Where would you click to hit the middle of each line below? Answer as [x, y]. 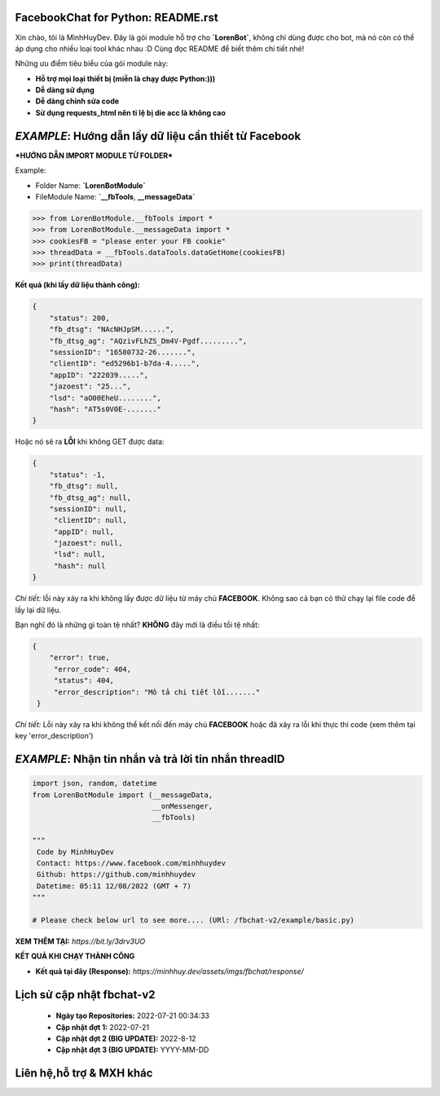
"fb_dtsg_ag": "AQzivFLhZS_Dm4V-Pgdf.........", [148, 341]
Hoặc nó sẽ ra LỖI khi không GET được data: [90, 442]
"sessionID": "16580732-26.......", [122, 353]
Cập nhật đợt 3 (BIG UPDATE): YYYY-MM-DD [132, 1050]
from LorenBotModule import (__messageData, [123, 795]
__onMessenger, [183, 807]
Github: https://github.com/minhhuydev [116, 875]
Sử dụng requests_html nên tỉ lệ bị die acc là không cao [130, 112]
